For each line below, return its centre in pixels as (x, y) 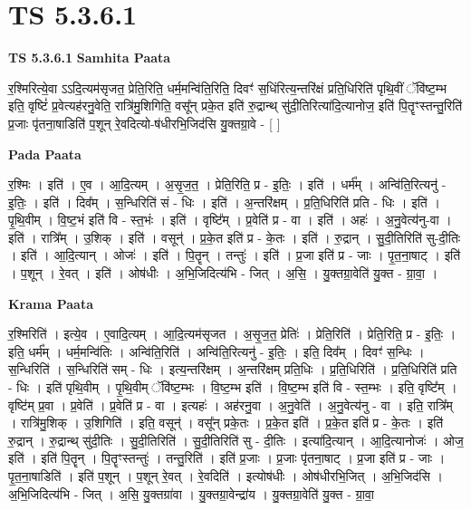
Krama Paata (51, 303)
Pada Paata (45, 154)
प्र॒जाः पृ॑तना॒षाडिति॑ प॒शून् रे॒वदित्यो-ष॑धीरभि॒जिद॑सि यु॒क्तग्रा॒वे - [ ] (144, 123)
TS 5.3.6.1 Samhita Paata (90, 58)
